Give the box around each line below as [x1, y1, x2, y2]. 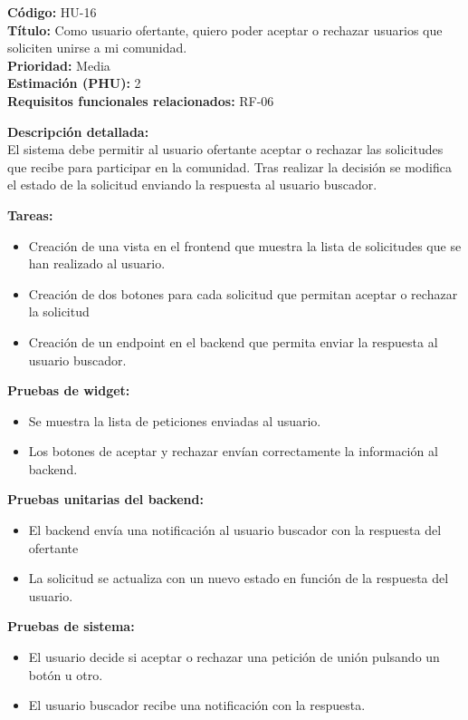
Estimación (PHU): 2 [7, 73, 141, 92]
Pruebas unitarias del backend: [7, 490, 204, 509]
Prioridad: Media [7, 55, 110, 74]
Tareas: [7, 205, 53, 224]
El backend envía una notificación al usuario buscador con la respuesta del [28, 521, 442, 540]
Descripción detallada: [7, 122, 149, 141]
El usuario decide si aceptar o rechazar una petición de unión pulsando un [28, 647, 440, 666]
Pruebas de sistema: [7, 617, 135, 636]
